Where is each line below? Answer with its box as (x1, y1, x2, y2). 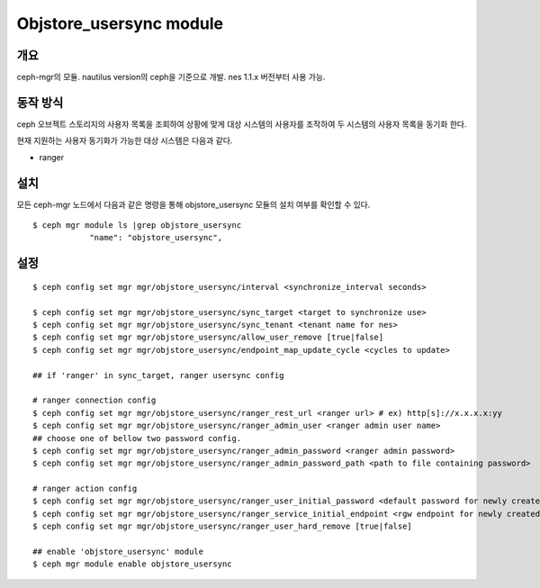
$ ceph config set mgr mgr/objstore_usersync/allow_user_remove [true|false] (32, 332, 384, 342)
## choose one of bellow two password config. (32, 433, 242, 443)
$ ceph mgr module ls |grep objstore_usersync (32, 221, 242, 231)
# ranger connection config (32, 395, 157, 405)
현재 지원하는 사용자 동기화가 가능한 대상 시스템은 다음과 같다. (16, 135, 233, 146)
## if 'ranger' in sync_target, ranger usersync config (32, 370, 284, 380)
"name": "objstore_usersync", (89, 232, 223, 243)
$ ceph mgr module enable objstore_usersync (32, 559, 233, 569)
